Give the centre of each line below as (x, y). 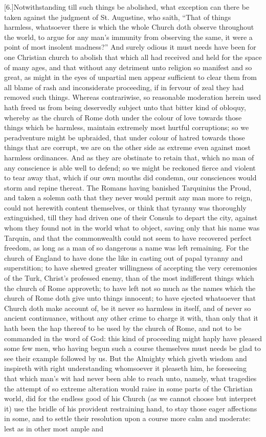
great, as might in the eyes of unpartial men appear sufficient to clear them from (130, 77)
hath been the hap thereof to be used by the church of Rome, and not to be (123, 328)
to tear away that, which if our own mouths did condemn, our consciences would (130, 178)
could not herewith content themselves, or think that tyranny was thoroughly (125, 207)
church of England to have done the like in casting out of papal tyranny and (124, 257)
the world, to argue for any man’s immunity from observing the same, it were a (128, 37)
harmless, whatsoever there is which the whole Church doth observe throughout (129, 27)
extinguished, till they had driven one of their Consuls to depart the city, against (131, 217)
